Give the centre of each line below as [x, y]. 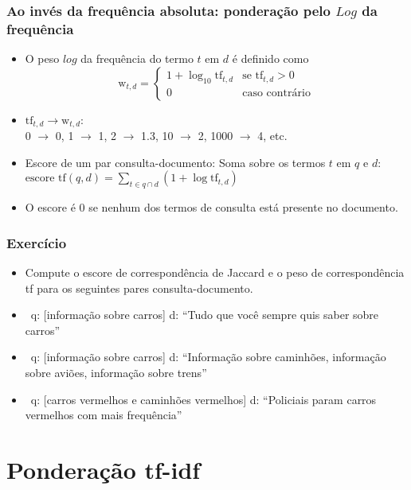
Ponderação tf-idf [104, 469]
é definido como [270, 58]
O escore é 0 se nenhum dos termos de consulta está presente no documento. [211, 207]
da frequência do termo [137, 58]
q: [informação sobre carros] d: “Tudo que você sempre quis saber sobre [205, 315]
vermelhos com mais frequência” [104, 415]
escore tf [45, 179]
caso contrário [276, 93]
